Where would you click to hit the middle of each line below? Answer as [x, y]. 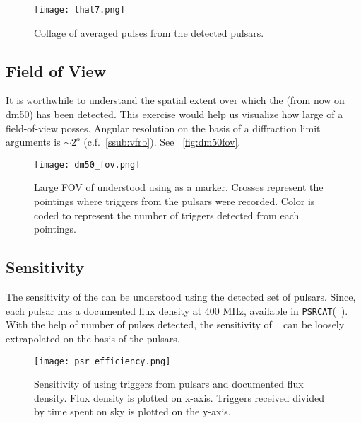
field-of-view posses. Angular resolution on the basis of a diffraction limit [163, 128]
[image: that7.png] [79, 10]
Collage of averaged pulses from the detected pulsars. [149, 32]
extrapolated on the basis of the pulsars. [93, 338]
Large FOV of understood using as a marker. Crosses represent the [179, 187]
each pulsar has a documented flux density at [104, 310]
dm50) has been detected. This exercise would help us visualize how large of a [174, 114]
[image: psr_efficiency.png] [102, 361]
